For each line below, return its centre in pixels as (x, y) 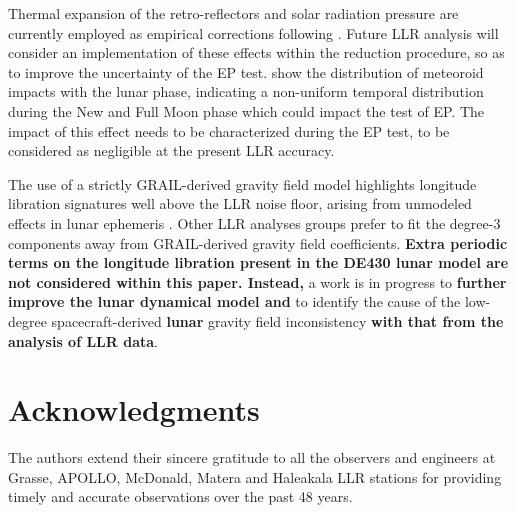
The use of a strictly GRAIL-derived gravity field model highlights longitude (242, 183)
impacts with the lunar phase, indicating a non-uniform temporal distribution (246, 91)
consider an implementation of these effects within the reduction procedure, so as (256, 52)
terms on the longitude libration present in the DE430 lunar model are (258, 262)
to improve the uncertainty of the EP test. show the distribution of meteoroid (246, 71)
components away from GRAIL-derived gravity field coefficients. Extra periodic (258, 242)
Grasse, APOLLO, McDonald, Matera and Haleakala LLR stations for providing (255, 476)
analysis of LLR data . (83, 340)
